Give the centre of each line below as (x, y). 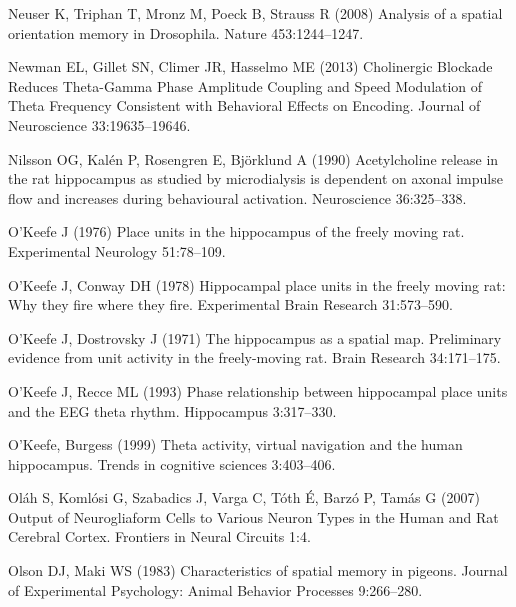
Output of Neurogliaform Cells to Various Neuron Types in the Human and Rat (253, 516)
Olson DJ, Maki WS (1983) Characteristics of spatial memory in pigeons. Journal (258, 570)
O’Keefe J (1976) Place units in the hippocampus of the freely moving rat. (236, 231)
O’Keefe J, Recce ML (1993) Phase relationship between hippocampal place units (258, 390)
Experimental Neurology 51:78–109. (117, 250)
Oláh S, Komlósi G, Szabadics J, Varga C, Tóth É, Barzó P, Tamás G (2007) (244, 497)
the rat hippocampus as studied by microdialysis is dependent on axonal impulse (255, 178)
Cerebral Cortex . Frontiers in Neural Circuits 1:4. (159, 536)
